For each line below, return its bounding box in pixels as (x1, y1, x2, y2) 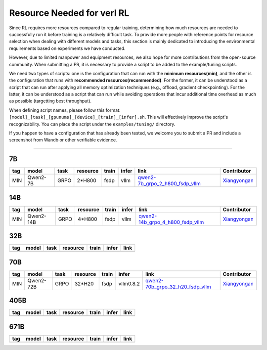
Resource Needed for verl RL (9, 7, 130, 18)
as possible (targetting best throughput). (9, 98, 91, 104)
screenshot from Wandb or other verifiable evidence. (9, 137, 117, 143)
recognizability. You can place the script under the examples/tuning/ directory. (9, 121, 176, 127)
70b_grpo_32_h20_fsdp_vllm (145, 283, 211, 290)
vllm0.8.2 (118, 280, 140, 287)
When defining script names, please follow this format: (9, 107, 121, 113)
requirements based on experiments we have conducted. (9, 45, 126, 51)
